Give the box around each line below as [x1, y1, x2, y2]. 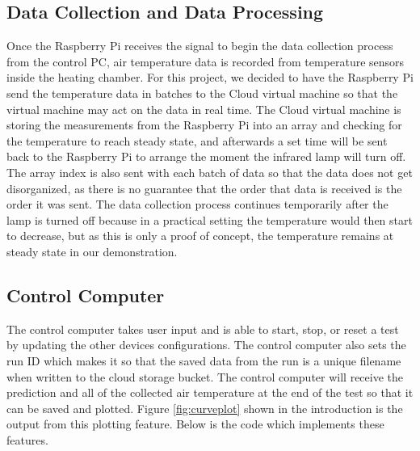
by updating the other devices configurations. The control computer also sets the [6, 336, 406, 353]
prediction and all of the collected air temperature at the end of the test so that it [6, 384, 414, 401]
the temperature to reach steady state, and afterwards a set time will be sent [6, 132, 388, 149]
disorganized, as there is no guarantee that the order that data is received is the [6, 179, 402, 196]
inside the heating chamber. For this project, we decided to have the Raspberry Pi [6, 69, 414, 86]
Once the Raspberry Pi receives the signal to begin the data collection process [6, 37, 393, 54]
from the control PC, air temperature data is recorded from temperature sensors [6, 53, 405, 70]
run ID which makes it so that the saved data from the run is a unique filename [6, 352, 401, 369]
